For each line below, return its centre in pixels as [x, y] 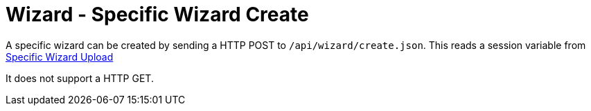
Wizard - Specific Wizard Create [157, 14]
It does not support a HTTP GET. [80, 78]
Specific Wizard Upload [60, 57]
